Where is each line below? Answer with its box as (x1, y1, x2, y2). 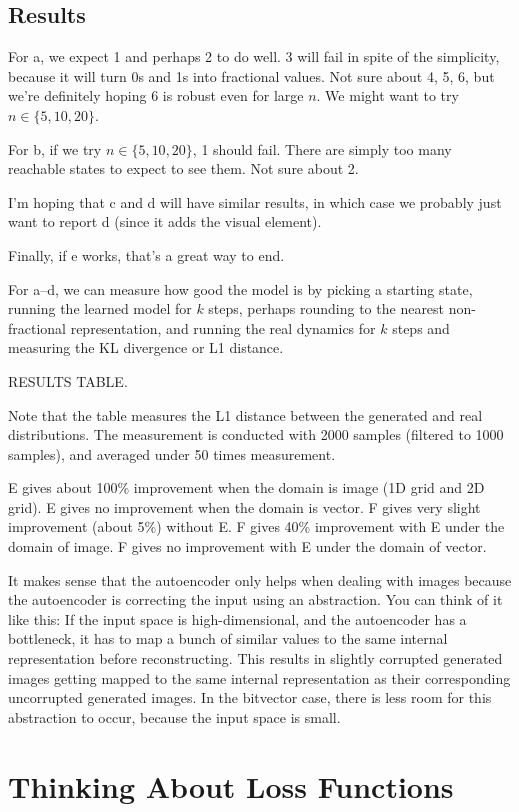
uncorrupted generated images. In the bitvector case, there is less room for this (8, 687, 492, 708)
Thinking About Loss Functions (8, 765, 454, 806)
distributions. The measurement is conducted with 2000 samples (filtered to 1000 (8, 424, 504, 445)
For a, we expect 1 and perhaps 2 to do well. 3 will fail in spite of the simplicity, (8, 46, 500, 67)
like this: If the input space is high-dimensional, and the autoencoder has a (8, 608, 467, 629)
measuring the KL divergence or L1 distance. (8, 337, 284, 358)
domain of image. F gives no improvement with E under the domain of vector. (8, 536, 487, 557)
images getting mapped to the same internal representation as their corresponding (8, 667, 511, 688)
